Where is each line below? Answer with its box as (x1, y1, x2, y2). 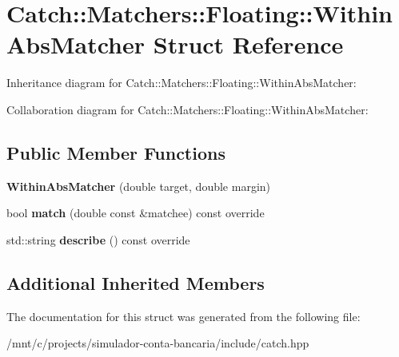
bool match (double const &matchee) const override (6, 204, 265, 221)
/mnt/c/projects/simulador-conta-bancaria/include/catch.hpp (6, 335, 309, 351)
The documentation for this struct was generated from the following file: (6, 307, 361, 324)
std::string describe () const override (6, 231, 190, 248)
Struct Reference (153, 28, 344, 61)
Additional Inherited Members (6, 270, 265, 295)
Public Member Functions (6, 140, 225, 165)
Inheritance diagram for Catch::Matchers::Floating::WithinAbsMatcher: (6, 74, 357, 91)
